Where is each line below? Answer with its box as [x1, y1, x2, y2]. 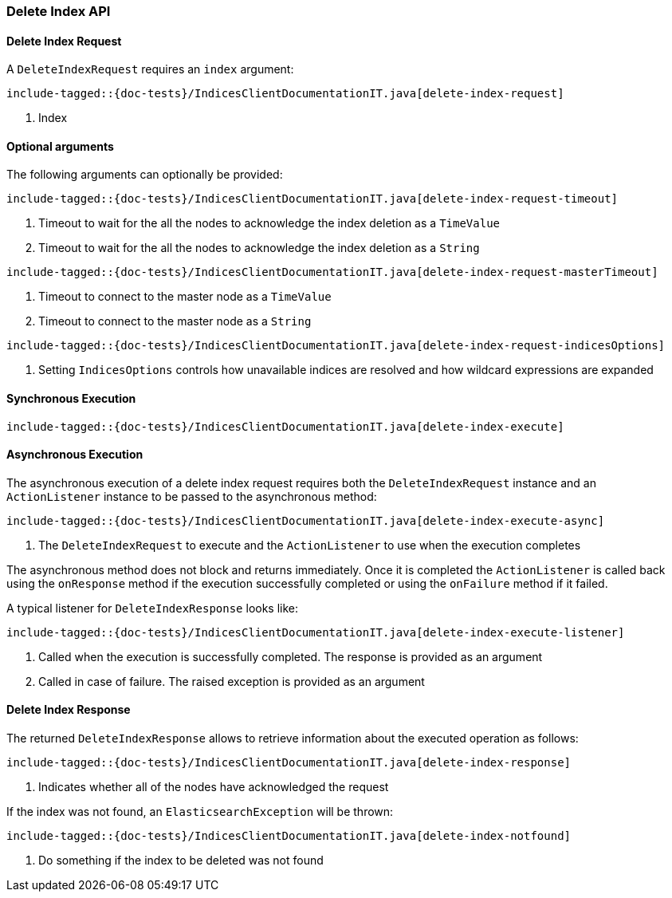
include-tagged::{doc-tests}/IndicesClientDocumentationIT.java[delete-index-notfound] [6, 829, 572, 843]
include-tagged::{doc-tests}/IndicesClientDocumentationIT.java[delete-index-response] [6, 756, 572, 770]
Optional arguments [6, 139, 114, 153]
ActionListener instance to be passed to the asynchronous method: [6, 489, 377, 503]
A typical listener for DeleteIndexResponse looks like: [6, 601, 299, 615]
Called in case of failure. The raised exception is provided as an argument [38, 674, 425, 688]
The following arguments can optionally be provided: [6, 167, 283, 182]
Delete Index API [6, 3, 111, 19]
